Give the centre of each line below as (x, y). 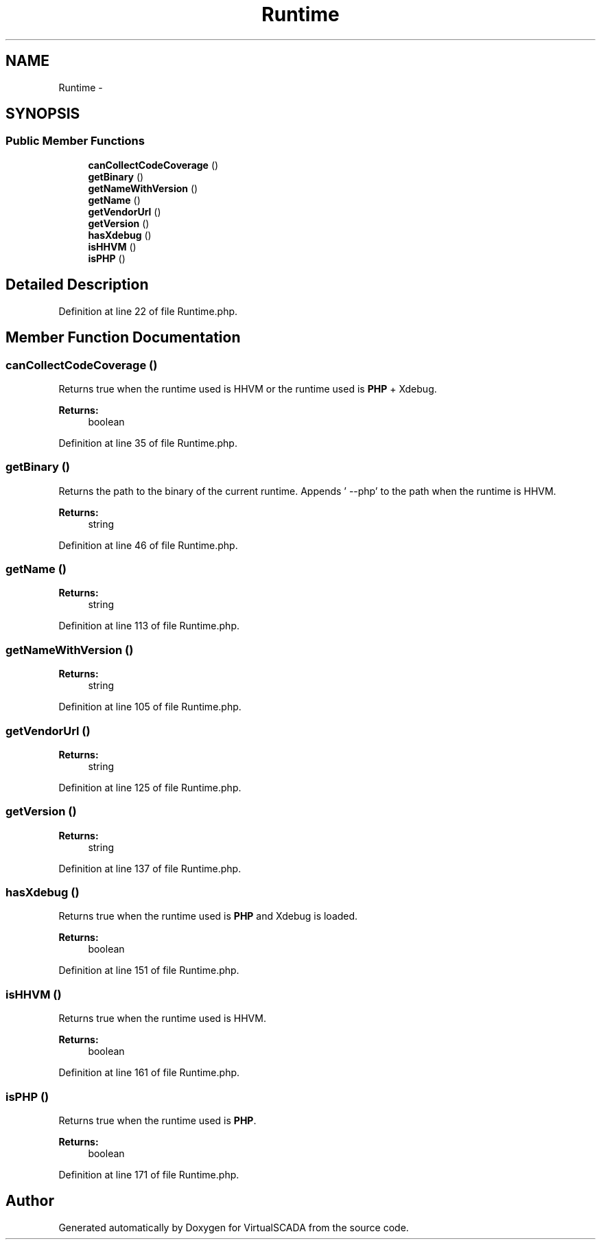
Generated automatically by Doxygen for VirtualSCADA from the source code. (234, 1227)
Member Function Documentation (123, 338)
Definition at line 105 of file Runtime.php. (150, 707)
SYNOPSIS (43, 114)
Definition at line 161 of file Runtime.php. (149, 1073)
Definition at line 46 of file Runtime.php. (148, 545)
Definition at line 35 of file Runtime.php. (148, 443)
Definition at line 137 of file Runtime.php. (150, 868)
